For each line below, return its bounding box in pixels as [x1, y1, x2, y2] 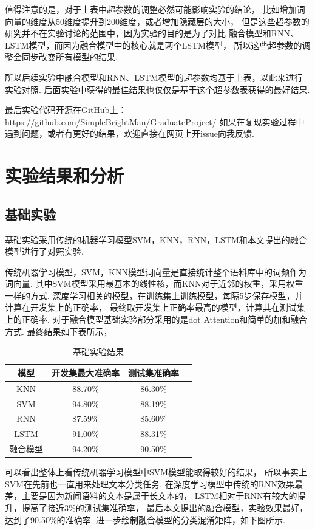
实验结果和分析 [5, 163, 124, 188]
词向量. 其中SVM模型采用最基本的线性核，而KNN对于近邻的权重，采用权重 [5, 277, 303, 290]
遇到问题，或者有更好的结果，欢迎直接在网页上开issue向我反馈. [5, 127, 254, 140]
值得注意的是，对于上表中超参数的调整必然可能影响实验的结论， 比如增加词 [5, 3, 305, 15]
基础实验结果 [73, 345, 124, 358]
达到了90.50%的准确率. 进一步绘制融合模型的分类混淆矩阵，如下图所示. [5, 513, 285, 526]
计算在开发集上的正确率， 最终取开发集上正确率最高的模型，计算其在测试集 [5, 301, 305, 314]
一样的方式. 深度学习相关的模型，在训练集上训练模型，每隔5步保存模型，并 [5, 289, 303, 301]
